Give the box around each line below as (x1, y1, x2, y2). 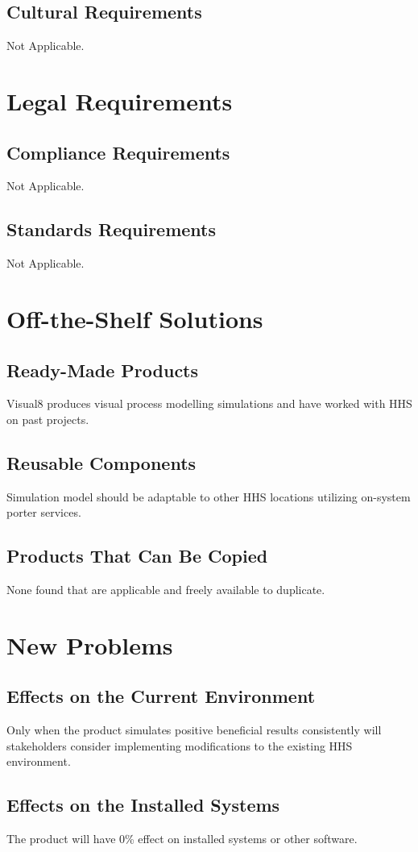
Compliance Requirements (6, 139, 230, 164)
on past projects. (6, 410, 89, 427)
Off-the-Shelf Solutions (6, 301, 263, 335)
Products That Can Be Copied (6, 543, 268, 568)
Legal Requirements (6, 84, 233, 117)
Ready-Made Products (6, 357, 199, 382)
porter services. (6, 504, 81, 521)
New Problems (6, 628, 173, 661)
